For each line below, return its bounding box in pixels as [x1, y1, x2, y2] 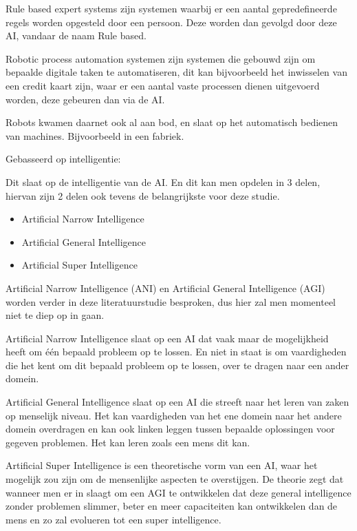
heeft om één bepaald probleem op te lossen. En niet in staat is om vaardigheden [6, 344, 347, 359]
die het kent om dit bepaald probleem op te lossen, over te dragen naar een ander [6, 357, 349, 372]
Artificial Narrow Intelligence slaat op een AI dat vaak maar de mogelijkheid [6, 331, 329, 345]
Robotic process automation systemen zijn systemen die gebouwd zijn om [6, 51, 316, 65]
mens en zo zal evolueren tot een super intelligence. [6, 512, 221, 526]
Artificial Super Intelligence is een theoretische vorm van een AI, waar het [6, 458, 318, 472]
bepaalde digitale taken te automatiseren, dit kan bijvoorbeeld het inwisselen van [6, 65, 347, 79]
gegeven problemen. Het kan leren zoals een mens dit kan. [6, 435, 250, 449]
